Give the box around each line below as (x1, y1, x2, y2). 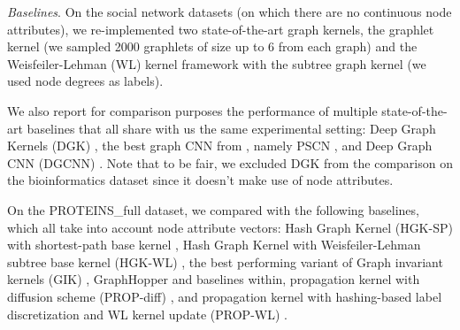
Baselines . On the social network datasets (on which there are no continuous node (7, 3, 452, 20)
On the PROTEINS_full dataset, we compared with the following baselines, (7, 200, 419, 219)
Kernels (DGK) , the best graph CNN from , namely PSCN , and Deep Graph (7, 136, 433, 155)
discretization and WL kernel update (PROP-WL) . (7, 304, 287, 323)
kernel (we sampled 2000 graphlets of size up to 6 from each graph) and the (7, 37, 418, 56)
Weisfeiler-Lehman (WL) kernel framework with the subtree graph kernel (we (7, 54, 426, 73)
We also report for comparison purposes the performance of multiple (7, 101, 378, 119)
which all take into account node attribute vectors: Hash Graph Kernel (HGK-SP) (7, 218, 453, 236)
